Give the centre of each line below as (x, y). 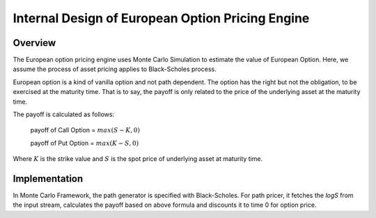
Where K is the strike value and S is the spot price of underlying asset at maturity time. (138, 159)
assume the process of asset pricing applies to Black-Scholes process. (115, 69)
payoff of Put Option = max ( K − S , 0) (85, 143)
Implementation (48, 179)
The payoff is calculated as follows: (64, 114)
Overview (34, 43)
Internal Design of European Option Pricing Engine (161, 18)
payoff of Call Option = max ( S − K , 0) (85, 130)
